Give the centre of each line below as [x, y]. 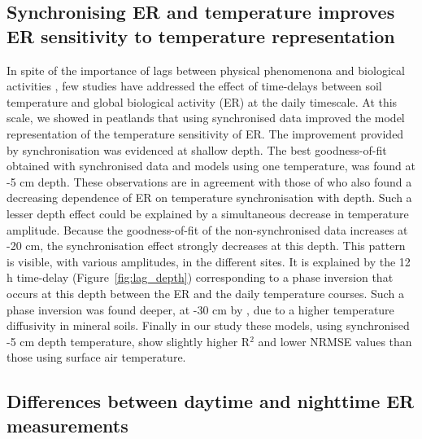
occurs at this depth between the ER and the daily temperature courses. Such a [205, 293]
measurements [67, 425]
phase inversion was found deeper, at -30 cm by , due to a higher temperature [200, 309]
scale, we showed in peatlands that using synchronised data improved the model [206, 118]
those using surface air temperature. [96, 357]
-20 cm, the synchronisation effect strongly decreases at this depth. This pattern [206, 246]
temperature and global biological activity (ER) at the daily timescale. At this [202, 101]
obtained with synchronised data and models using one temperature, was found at [211, 166]
